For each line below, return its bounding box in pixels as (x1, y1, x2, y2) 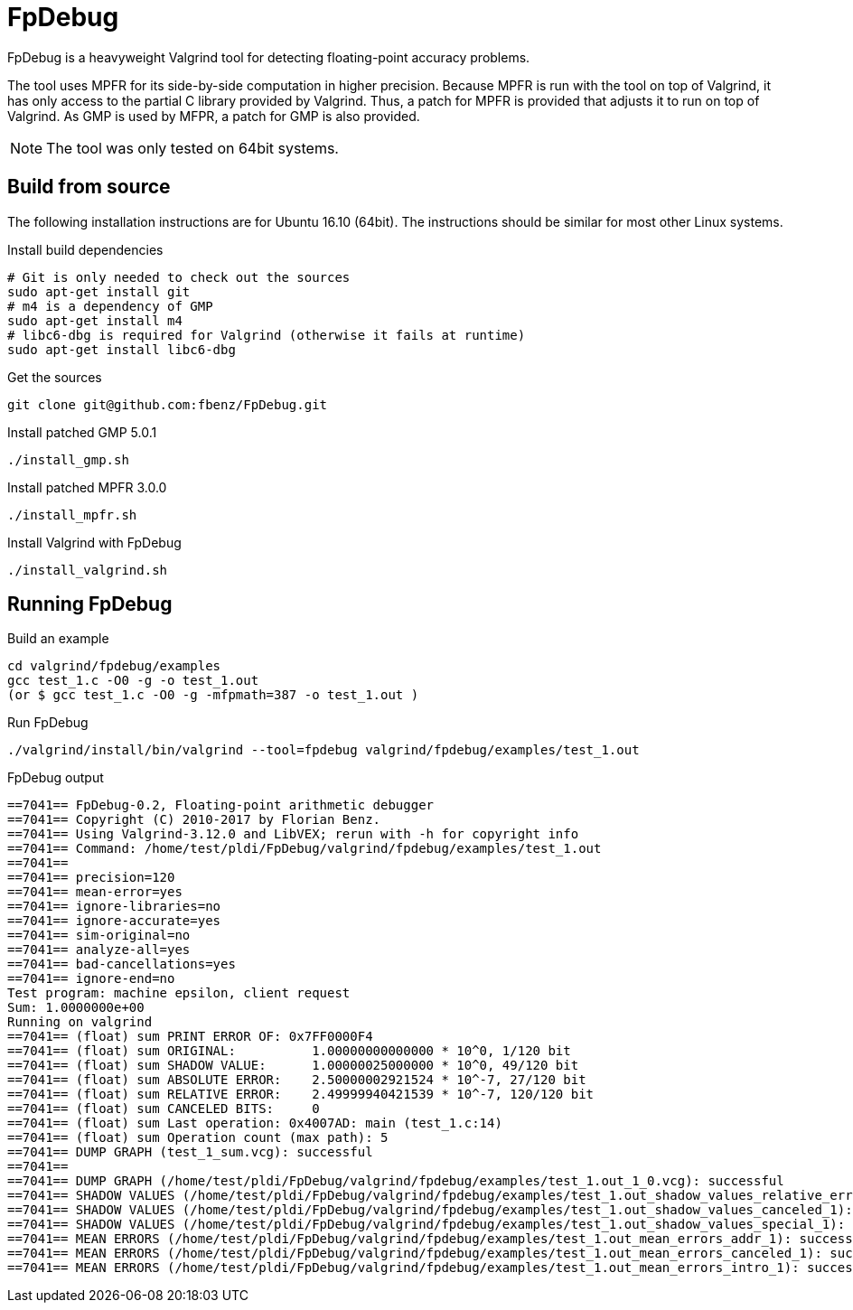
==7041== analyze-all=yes (7, 942, 191, 958)
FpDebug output (7, 770, 104, 786)
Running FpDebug (7, 593, 173, 616)
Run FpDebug (7, 715, 89, 731)
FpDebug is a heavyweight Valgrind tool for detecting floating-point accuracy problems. (7, 49, 530, 65)
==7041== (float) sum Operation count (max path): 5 (7, 1130, 389, 1146)
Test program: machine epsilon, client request (7, 986, 351, 1001)
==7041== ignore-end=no (7, 971, 175, 987)
